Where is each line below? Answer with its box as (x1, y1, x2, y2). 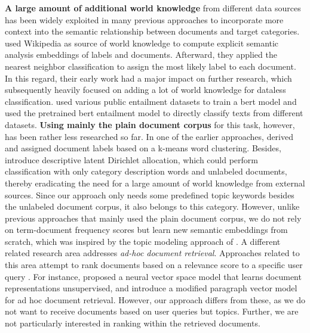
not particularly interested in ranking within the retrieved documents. (5, 317, 260, 329)
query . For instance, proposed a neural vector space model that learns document (5, 270, 302, 282)
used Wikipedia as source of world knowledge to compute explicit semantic (5, 36, 279, 49)
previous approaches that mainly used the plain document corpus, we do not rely (5, 211, 302, 224)
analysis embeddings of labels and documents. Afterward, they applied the (5, 48, 277, 61)
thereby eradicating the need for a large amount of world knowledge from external (5, 176, 305, 189)
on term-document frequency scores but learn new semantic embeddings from (5, 223, 288, 236)
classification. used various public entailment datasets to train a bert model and (5, 95, 297, 107)
